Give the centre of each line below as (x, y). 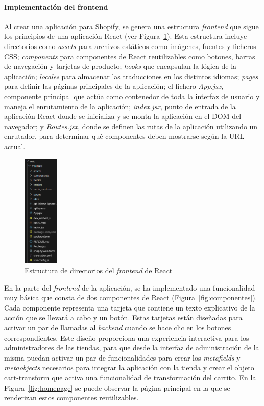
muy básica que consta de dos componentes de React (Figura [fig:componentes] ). (131, 297)
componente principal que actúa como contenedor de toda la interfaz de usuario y (132, 96)
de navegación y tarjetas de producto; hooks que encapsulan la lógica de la (121, 66)
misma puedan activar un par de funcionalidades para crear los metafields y (122, 357)
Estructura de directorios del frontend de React (99, 270)
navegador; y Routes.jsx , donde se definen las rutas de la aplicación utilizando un (131, 126)
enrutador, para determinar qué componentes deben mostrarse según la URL (124, 136)
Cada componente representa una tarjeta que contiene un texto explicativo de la (130, 307)
